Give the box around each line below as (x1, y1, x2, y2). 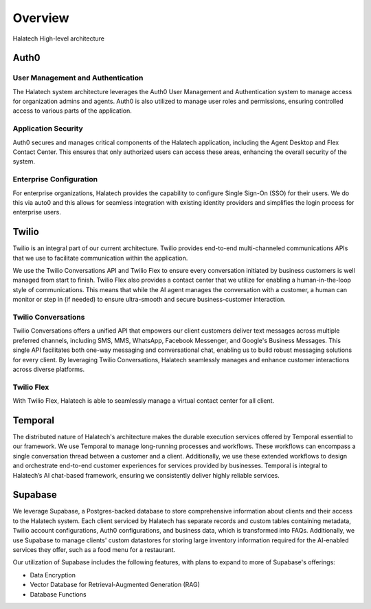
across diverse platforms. (12, 365, 85, 373)
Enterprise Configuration (12, 175, 98, 184)
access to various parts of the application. (12, 107, 132, 115)
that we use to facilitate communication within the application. (12, 254, 188, 262)
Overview (12, 10, 69, 25)
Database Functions (30, 590, 87, 598)
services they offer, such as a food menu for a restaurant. (12, 545, 176, 553)
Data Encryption (30, 571, 76, 579)
